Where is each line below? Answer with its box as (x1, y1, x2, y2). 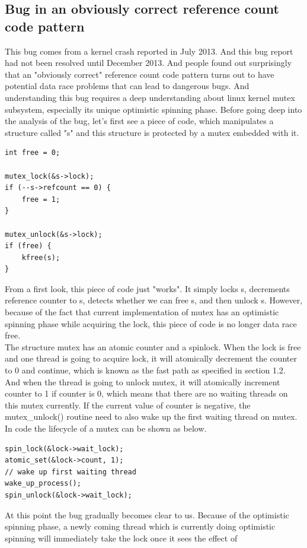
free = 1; (21, 195, 60, 204)
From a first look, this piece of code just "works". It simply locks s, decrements (5, 282, 290, 294)
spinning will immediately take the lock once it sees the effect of (5, 531, 238, 544)
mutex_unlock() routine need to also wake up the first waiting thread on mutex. (5, 410, 298, 423)
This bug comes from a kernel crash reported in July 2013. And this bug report (5, 45, 293, 57)
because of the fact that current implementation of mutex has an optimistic (5, 306, 279, 318)
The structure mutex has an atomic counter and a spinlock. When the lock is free (5, 340, 301, 353)
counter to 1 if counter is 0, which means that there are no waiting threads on (5, 387, 288, 400)
